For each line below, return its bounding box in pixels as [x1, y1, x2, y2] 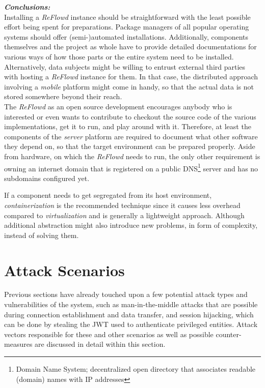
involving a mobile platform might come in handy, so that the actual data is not [4, 81, 254, 92]
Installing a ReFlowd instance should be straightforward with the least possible [4, 11, 251, 22]
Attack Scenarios [4, 259, 125, 280]
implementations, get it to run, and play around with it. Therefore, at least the [4, 121, 251, 132]
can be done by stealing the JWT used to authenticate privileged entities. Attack [4, 319, 258, 330]
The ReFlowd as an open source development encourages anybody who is [4, 101, 232, 111]
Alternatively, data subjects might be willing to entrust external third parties [4, 61, 246, 72]
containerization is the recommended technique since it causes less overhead [4, 199, 241, 210]
